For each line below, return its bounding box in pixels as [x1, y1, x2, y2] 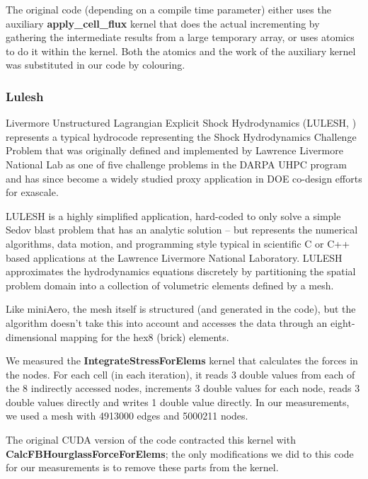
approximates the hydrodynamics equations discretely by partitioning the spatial [6, 264, 356, 279]
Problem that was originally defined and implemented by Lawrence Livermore [6, 143, 343, 158]
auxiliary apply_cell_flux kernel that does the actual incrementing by [6, 16, 320, 30]
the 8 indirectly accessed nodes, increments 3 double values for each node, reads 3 [6, 381, 360, 396]
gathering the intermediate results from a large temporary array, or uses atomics [6, 30, 355, 45]
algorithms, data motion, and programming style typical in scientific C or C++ [6, 236, 350, 250]
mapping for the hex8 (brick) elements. [60, 329, 229, 344]
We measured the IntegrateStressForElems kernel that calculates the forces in [6, 353, 358, 368]
